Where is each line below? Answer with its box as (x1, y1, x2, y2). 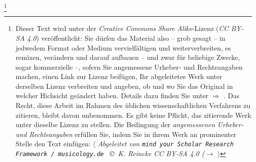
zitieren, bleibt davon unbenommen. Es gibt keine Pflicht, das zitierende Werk (15, 109, 252, 120)
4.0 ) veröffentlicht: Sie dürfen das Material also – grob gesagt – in (27, 32, 225, 43)
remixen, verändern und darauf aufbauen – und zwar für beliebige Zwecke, (15, 52, 240, 62)
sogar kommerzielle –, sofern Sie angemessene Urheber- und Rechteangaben (15, 61, 243, 72)
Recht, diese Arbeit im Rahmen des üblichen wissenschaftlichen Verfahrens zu (15, 100, 251, 110)
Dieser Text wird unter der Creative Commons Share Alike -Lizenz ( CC (15, 23, 229, 33)
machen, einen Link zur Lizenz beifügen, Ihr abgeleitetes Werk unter (15, 71, 223, 81)
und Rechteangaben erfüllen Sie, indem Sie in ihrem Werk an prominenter (15, 129, 236, 139)
